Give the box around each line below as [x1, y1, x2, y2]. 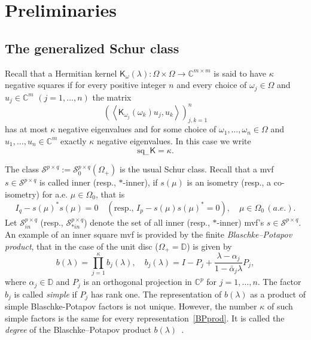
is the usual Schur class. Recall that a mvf [120, 163, 274, 175]
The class [5, 163, 39, 175]
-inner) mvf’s [217, 215, 264, 228]
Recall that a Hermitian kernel [5, 66, 117, 79]
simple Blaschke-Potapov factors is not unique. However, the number [5, 300, 257, 312]
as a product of [250, 287, 306, 300]
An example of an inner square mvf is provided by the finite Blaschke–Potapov [5, 227, 292, 240]
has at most [5, 123, 48, 135]
